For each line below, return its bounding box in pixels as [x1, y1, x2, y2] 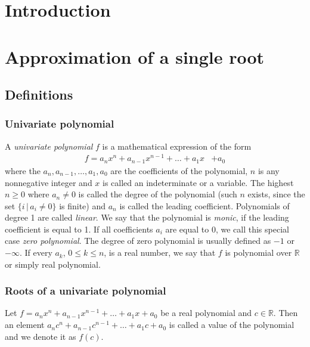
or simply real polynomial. [5, 258, 101, 270]
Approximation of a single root [5, 44, 265, 69]
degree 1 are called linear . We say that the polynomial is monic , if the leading [5, 211, 289, 224]
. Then [273, 306, 298, 319]
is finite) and [59, 199, 106, 212]
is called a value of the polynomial [169, 318, 294, 331]
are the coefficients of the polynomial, [110, 164, 248, 176]
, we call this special [215, 222, 289, 235]
